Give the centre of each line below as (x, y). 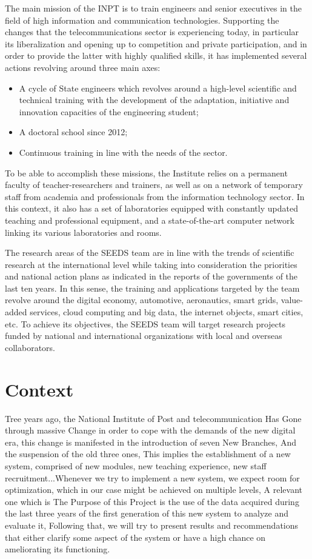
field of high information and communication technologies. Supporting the (142, 20)
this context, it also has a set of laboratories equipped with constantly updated (151, 208)
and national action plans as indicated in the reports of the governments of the (151, 276)
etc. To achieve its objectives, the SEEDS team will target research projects (145, 323)
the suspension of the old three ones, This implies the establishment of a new (148, 454)
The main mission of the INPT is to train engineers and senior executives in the (153, 8)
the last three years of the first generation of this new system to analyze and (147, 513)
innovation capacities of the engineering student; (109, 111)
